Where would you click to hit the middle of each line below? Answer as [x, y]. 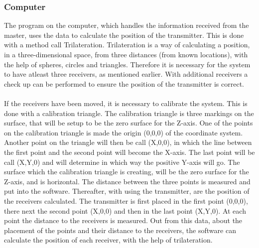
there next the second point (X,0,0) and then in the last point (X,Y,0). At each [125, 210]
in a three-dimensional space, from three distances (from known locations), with [126, 54]
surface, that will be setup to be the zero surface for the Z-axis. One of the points [129, 123]
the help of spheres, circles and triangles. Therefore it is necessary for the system [127, 64]
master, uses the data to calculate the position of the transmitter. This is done [124, 35]
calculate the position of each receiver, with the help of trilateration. [108, 240]
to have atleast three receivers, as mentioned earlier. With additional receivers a [126, 74]
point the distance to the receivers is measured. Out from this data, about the [123, 220]
